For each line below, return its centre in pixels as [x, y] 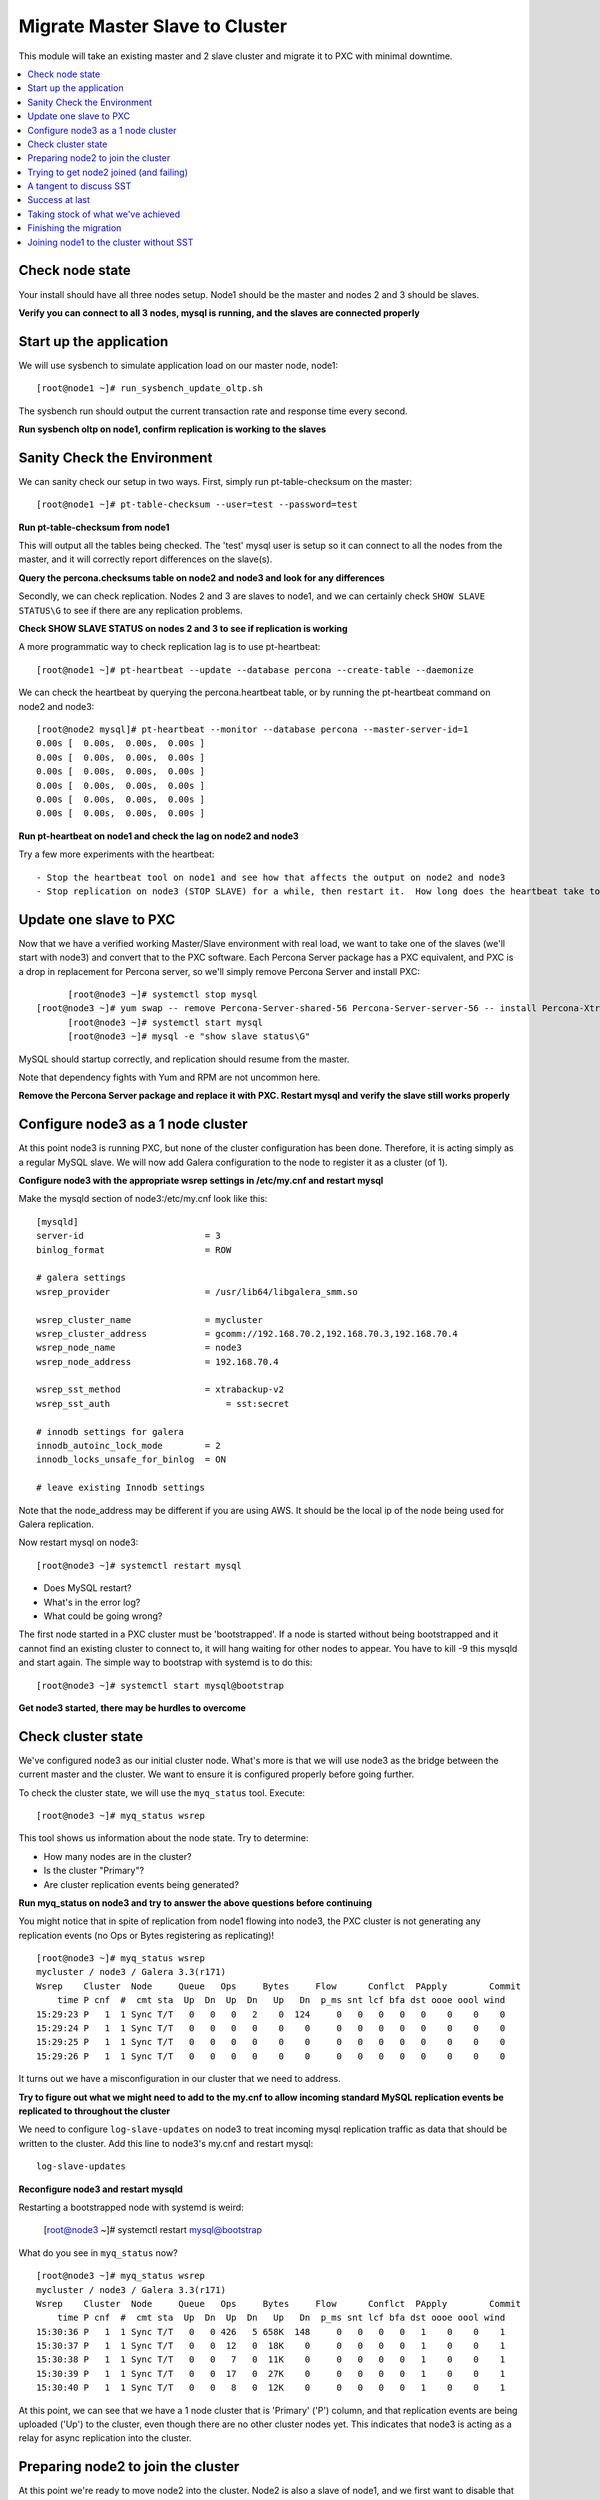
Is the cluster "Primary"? [94, 1871]
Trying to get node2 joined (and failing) [108, 172]
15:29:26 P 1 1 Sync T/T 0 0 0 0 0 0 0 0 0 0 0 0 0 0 [271, 2056]
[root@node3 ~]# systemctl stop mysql [163, 994]
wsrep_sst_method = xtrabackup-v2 [160, 1389]
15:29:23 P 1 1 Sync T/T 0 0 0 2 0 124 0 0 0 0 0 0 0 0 [271, 2014]
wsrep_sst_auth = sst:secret [163, 1403]
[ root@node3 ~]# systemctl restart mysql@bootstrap [153, 2230]
